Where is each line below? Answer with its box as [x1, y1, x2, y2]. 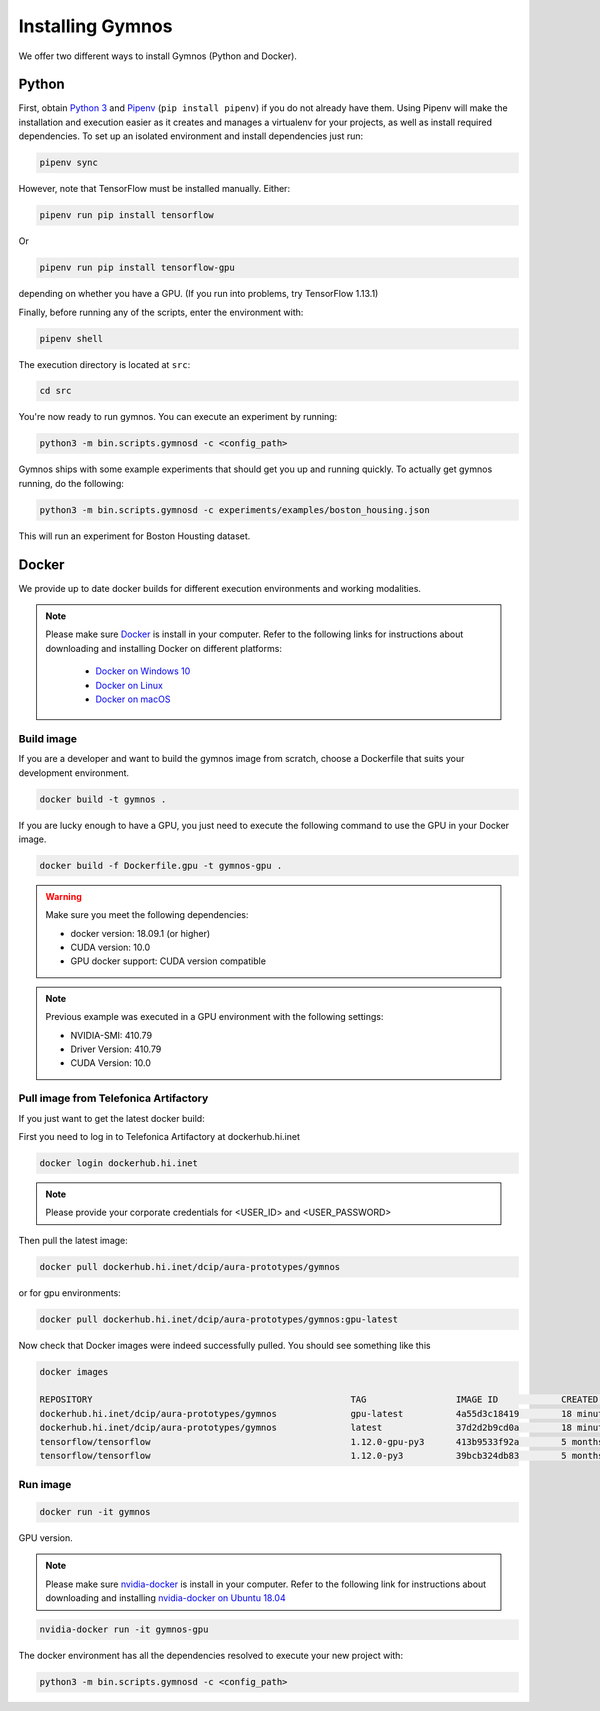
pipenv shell [39, 333, 104, 344]
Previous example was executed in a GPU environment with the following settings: [45, 1011, 384, 1023]
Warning [45, 890, 82, 902]
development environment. [18, 766, 130, 779]
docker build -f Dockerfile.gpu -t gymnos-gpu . [39, 860, 283, 871]
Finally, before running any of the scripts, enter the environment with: [18, 306, 304, 318]
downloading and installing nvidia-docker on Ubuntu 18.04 [45, 1592, 286, 1604]
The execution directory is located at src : [18, 358, 191, 370]
